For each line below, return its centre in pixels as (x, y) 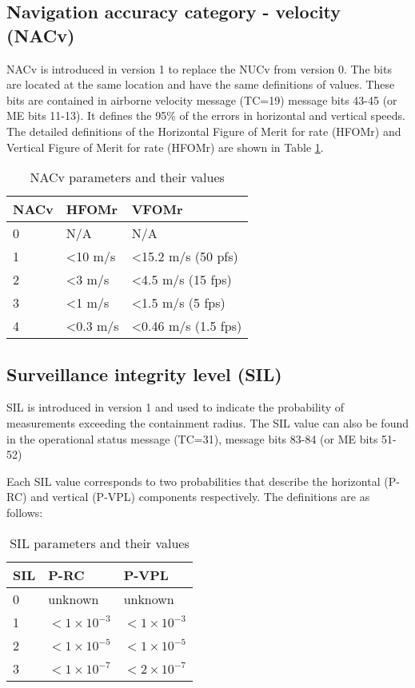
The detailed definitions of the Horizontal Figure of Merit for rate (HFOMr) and (204, 131)
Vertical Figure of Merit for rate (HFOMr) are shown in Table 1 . (165, 147)
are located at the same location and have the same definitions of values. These (201, 84)
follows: (25, 512)
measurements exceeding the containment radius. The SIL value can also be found (207, 422)
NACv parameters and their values (127, 177)
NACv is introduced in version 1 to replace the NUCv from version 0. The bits (199, 68)
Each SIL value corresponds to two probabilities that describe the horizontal (194, 481)
